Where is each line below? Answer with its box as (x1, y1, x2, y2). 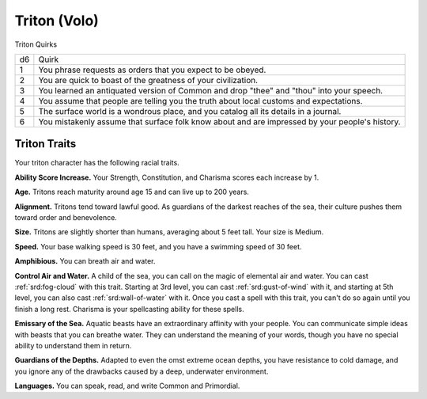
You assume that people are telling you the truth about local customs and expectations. (38, 95, 363, 106)
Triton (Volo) (14, 12, 99, 29)
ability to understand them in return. (14, 340, 132, 350)
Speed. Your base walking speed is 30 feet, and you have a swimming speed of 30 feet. (14, 241, 302, 251)
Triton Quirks (14, 40, 58, 49)
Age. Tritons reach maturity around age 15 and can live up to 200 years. (14, 187, 249, 197)
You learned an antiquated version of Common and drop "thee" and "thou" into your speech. (38, 85, 384, 96)
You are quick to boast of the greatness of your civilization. (38, 74, 259, 85)
